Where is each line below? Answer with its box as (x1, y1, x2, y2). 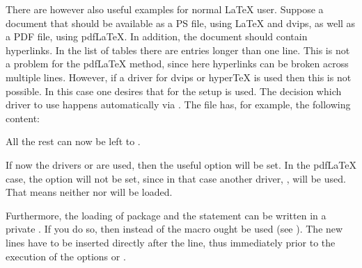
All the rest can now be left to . (6, 134, 141, 149)
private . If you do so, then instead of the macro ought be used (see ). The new (6, 221, 343, 236)
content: (6, 110, 40, 125)
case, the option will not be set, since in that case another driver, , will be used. (6, 171, 346, 185)
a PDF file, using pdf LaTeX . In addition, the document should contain (6, 29, 308, 44)
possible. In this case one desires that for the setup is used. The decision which (6, 83, 342, 98)
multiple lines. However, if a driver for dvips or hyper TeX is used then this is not (6, 69, 352, 84)
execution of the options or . (6, 249, 126, 263)
